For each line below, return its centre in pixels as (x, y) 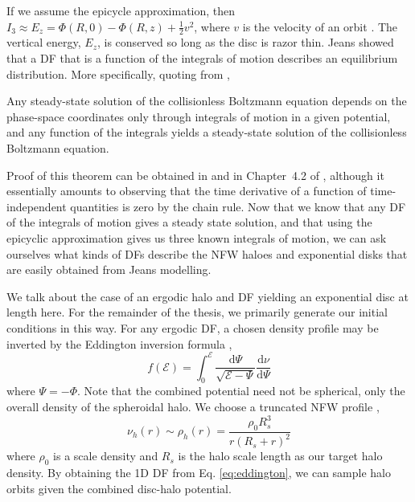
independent (37, 206)
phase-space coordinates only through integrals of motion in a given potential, (199, 116)
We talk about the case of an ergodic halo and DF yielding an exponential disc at (207, 296)
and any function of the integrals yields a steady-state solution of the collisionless (207, 132)
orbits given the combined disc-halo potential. (119, 488)
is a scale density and (106, 456)
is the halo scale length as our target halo (280, 456)
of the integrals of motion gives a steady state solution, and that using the (189, 222)
